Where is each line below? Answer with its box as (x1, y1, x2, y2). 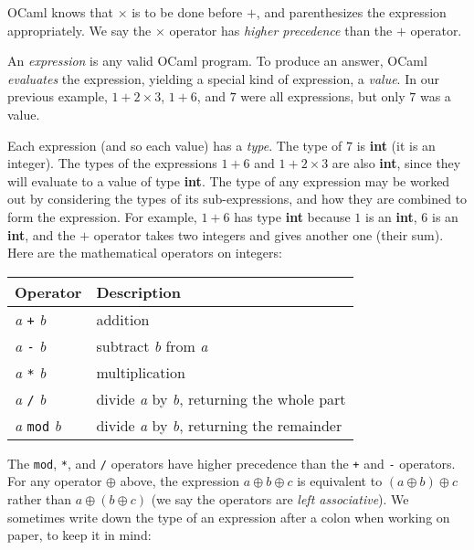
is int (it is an (356, 135, 436, 154)
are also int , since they (332, 153, 461, 173)
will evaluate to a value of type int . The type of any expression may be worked (7, 171, 450, 190)
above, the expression (120, 471, 240, 491)
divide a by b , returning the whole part (96, 387, 346, 409)
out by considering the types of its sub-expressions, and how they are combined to (7, 189, 468, 208)
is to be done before (132, 3, 243, 21)
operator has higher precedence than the (169, 20, 393, 39)
